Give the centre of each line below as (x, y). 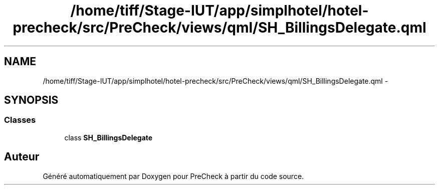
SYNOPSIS (31, 100)
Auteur (22, 157)
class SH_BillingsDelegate (108, 137)
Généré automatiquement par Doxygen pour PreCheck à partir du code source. (173, 176)
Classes (20, 120)
